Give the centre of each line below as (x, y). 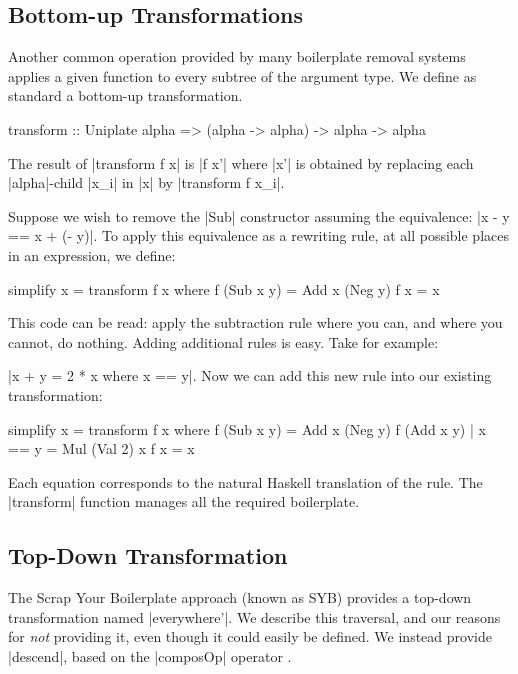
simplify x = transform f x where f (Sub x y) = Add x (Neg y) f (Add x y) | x (247, 428)
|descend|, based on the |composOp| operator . (150, 655)
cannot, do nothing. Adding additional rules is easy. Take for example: (223, 341)
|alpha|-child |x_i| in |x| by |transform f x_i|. (146, 182)
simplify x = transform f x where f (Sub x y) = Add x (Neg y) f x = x (224, 288)
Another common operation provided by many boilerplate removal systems (237, 56)
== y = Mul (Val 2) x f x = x (101, 448)
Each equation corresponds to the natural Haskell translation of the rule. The (245, 481)
